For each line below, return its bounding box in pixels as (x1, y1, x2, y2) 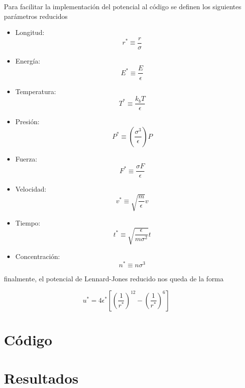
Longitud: (15, 27, 45, 37)
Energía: (15, 55, 40, 65)
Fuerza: (15, 153, 37, 163)
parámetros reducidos (4, 11, 68, 21)
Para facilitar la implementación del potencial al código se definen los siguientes (4, 1, 242, 11)
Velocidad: (15, 184, 47, 194)
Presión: (15, 116, 40, 127)
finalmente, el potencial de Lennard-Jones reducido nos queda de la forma (4, 274, 224, 284)
